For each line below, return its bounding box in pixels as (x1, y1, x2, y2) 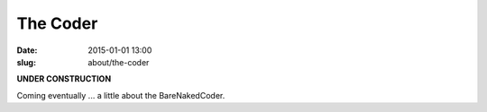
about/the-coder (87, 56, 150, 67)
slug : (16, 56, 36, 67)
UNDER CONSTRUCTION (16, 73, 112, 84)
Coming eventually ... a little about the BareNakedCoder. (16, 90, 225, 100)
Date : (16, 45, 38, 56)
